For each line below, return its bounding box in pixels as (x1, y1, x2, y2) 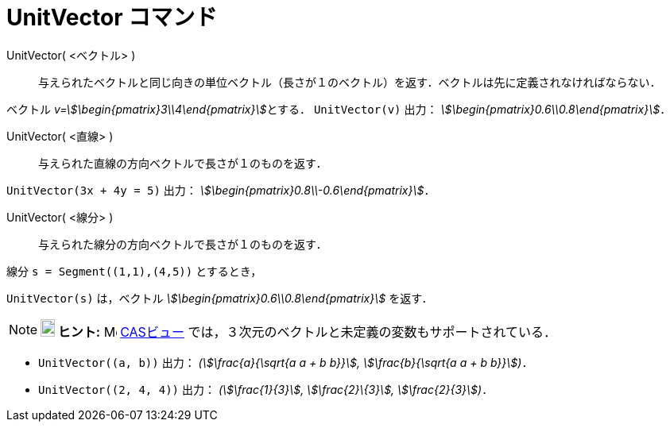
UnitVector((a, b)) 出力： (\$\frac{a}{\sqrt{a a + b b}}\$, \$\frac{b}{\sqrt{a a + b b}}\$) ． (38, 355, 533, 369)
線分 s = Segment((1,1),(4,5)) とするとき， (6, 264, 262, 278)
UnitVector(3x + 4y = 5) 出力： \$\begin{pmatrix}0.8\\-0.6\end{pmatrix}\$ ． (6, 183, 436, 197)
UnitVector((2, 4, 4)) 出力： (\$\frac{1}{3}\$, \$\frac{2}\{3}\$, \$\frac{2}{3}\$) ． (38, 382, 494, 396)
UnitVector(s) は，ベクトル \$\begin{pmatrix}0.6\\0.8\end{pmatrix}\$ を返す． (6, 291, 433, 305)
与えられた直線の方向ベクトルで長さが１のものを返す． (38, 156, 327, 170)
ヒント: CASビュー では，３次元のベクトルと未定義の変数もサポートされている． (57, 323, 556, 340)
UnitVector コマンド (6, 4, 218, 31)
